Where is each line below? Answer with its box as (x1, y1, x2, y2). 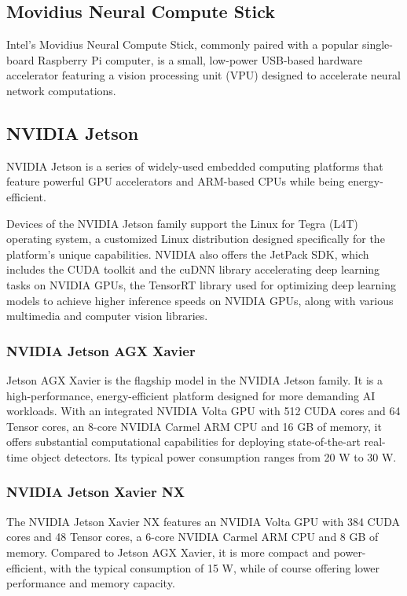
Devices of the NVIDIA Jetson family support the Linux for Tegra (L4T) (6, 215, 358, 231)
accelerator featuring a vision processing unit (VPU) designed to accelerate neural (6, 67, 401, 83)
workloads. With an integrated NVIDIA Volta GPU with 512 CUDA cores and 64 (6, 403, 401, 419)
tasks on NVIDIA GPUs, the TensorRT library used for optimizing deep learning (6, 276, 396, 292)
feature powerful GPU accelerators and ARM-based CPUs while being (6, 173, 345, 189)
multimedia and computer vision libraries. (6, 307, 208, 324)
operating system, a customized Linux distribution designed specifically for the (6, 230, 385, 247)
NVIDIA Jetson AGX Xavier (6, 340, 196, 360)
